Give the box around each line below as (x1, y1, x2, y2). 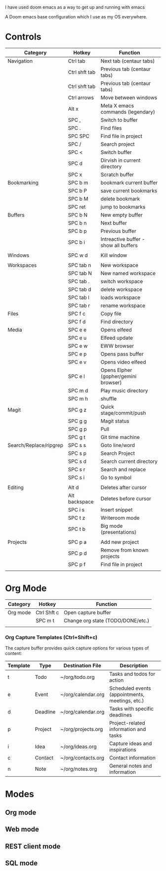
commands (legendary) (100, 108, 156, 115)
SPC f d (68, 318, 86, 325)
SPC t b (68, 525, 85, 532)
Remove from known (100, 546, 149, 553)
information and (109, 726, 146, 733)
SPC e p (68, 350, 87, 357)
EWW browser (100, 342, 134, 349)
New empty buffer (100, 211, 143, 218)
